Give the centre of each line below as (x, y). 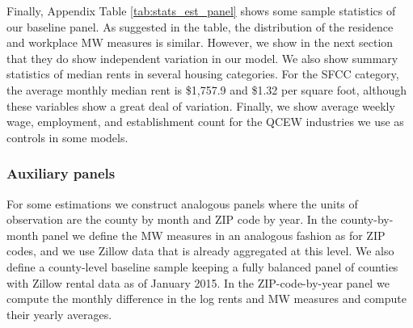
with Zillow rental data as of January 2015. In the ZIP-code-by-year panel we (198, 282)
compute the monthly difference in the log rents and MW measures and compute (206, 299)
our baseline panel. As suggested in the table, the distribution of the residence (200, 26)
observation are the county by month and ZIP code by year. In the (172, 219)
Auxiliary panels (61, 173)
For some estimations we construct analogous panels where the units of (182, 203)
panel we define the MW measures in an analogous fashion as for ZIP (213, 235)
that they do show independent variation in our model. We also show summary (202, 58)
